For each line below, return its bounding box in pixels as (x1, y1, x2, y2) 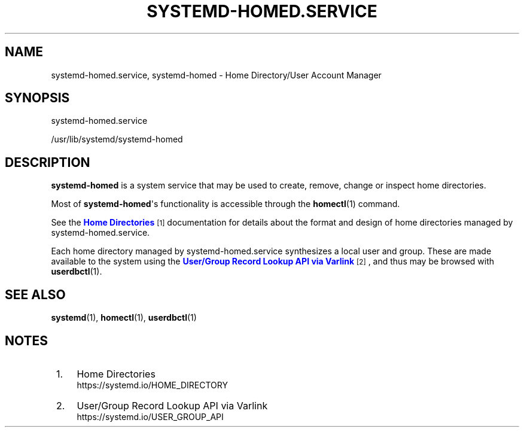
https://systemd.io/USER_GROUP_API (77, 411, 224, 422)
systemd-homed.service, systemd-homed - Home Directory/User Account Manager (51, 69, 382, 80)
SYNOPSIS (5, 90, 70, 106)
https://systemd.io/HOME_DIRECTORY (77, 379, 228, 390)
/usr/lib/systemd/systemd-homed (51, 134, 183, 145)
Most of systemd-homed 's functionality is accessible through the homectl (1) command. (51, 199, 400, 209)
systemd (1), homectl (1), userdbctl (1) (51, 312, 197, 323)
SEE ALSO (5, 287, 66, 302)
